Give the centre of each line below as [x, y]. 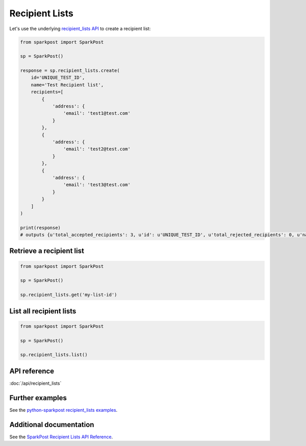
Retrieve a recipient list [47, 251]
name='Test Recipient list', [67, 85]
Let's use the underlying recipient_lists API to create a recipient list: [80, 29]
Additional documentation [52, 424]
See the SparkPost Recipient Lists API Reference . [61, 437]
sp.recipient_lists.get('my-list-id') [69, 295]
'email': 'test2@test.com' [97, 149]
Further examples [38, 398]
